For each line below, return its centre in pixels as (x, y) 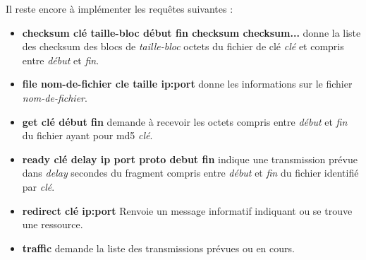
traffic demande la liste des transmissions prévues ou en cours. (158, 248)
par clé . (38, 186)
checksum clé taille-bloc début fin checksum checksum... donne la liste (191, 32)
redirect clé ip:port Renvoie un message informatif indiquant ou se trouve (187, 210)
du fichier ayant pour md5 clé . (87, 135)
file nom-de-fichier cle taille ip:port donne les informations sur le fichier (187, 84)
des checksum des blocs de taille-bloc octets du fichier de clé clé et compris (183, 46)
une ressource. (53, 224)
